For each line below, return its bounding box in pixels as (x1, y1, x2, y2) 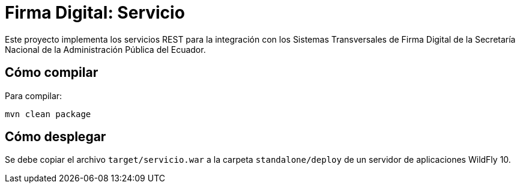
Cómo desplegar (5, 129, 106, 145)
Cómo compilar (5, 65, 98, 80)
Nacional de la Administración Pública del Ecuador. (5, 44, 206, 55)
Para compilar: (5, 90, 62, 101)
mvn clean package (5, 109, 91, 119)
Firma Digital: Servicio (5, 2, 185, 23)
